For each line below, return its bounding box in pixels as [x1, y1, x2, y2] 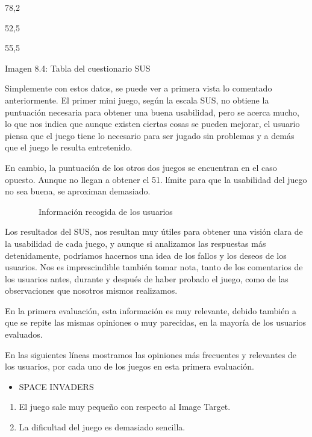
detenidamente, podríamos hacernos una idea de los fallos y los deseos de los [5, 249, 287, 261]
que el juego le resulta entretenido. [5, 141, 133, 153]
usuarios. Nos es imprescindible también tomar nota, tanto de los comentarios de [5, 261, 303, 273]
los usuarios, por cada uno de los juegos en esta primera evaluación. [5, 360, 254, 373]
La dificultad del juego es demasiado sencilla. [19, 421, 186, 433]
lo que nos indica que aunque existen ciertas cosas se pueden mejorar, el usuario [5, 117, 300, 130]
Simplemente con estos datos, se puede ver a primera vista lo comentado [5, 82, 272, 95]
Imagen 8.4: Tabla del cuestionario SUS [5, 61, 151, 74]
